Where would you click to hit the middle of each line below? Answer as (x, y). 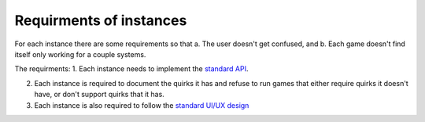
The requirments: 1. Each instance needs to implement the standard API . (131, 69)
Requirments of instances (101, 20)
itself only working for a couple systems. (80, 54)
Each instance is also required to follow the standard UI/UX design (142, 105)
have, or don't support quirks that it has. (99, 95)
